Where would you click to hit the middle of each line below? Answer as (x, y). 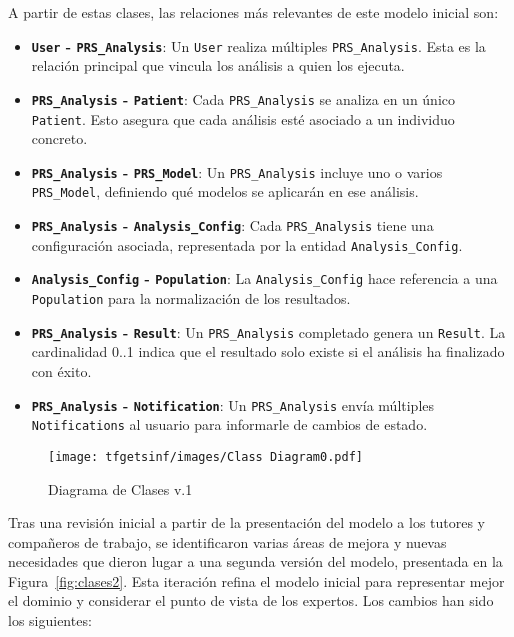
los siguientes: (50, 620)
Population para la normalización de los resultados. (191, 298)
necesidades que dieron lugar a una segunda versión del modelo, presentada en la (255, 561)
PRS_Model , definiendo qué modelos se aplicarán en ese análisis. (225, 191)
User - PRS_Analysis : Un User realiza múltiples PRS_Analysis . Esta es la (258, 45)
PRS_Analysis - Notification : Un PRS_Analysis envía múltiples (233, 404)
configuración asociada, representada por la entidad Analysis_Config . (247, 244)
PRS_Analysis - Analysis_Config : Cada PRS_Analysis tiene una (232, 225)
